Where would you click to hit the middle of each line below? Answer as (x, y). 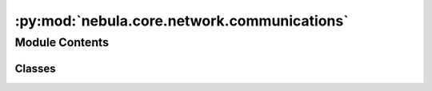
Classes (35, 68)
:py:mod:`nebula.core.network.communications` (182, 21)
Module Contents (62, 42)
